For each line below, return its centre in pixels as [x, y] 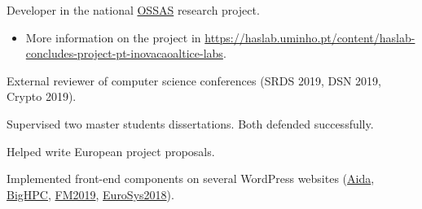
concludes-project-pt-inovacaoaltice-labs [124, 53]
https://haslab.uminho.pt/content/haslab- [310, 37]
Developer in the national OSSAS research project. [133, 10]
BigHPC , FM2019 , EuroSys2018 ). [90, 194]
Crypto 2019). [42, 96]
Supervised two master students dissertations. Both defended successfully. [190, 123]
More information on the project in [113, 37]
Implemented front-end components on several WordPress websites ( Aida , [191, 179]
